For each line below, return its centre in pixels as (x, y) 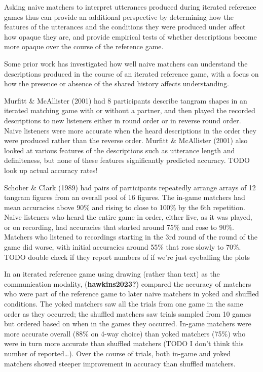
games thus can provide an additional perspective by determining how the (119, 16)
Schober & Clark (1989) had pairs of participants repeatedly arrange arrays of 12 (130, 187)
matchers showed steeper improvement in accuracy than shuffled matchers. (120, 363)
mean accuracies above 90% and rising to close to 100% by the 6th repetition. (125, 207)
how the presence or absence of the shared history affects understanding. (117, 83)
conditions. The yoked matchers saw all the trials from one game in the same (124, 304)
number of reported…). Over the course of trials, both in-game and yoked (118, 353)
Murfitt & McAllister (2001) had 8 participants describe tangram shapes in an (126, 100)
